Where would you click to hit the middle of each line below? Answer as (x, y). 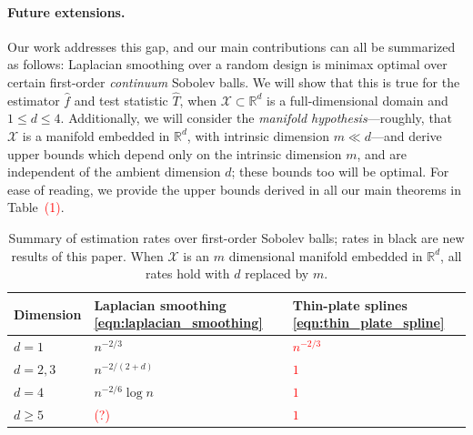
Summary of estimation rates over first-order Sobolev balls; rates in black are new (236, 237)
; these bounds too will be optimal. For (340, 172)
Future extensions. (66, 11)
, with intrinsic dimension (258, 135)
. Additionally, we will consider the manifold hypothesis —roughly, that (257, 118)
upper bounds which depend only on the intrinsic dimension (175, 153)
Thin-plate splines (350, 304)
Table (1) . (36, 207)
